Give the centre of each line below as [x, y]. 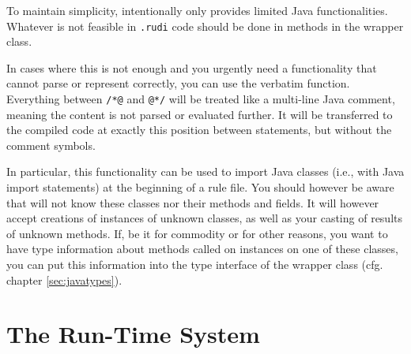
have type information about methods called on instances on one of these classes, [202, 249]
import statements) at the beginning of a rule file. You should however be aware [200, 187]
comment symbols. [51, 145]
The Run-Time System [133, 334]
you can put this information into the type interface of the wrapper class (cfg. [195, 265]
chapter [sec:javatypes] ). [64, 279]
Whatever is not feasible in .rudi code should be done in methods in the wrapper [205, 26]
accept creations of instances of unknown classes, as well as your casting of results [205, 218]
